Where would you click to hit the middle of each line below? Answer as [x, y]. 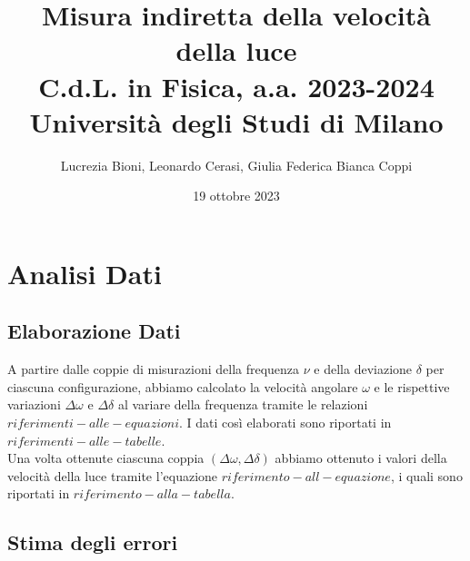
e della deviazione [363, 369]
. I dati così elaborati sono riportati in [285, 423]
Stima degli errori [93, 542]
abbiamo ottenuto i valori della [361, 458]
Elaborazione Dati [94, 331]
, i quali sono [426, 475]
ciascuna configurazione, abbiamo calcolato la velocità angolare [183, 386]
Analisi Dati [85, 273]
